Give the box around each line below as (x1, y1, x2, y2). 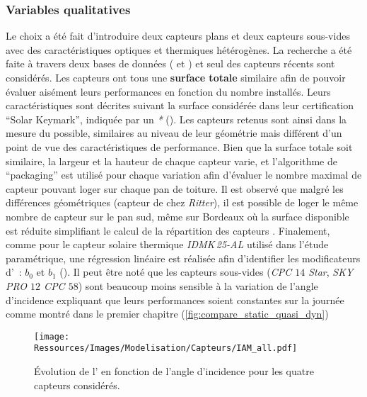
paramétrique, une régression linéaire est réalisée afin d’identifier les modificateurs (6, 250, 361, 265)
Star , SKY (308, 264, 354, 279)
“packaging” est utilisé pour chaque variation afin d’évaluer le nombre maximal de (6, 167, 362, 182)
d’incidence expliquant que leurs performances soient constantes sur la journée (6, 292, 344, 307)
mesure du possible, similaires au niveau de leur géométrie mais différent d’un (6, 125, 342, 140)
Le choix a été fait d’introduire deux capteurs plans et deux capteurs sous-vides (6, 28, 350, 43)
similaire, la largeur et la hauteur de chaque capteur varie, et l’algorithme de (6, 153, 337, 168)
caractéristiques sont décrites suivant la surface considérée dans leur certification (6, 98, 354, 113)
